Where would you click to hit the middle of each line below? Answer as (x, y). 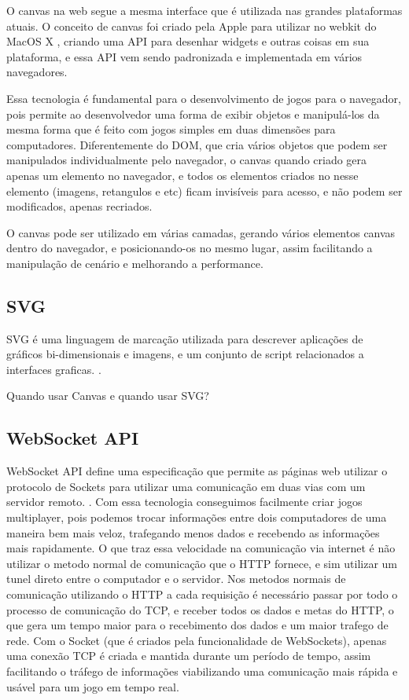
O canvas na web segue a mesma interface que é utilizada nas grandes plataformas (204, 10)
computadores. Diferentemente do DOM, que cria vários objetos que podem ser (197, 144)
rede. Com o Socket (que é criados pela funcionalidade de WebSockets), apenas (197, 640)
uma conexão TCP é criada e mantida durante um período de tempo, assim (189, 656)
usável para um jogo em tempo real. (93, 686)
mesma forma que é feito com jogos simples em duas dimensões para (171, 129)
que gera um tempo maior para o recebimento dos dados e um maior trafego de (197, 625)
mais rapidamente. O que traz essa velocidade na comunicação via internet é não (201, 548)
